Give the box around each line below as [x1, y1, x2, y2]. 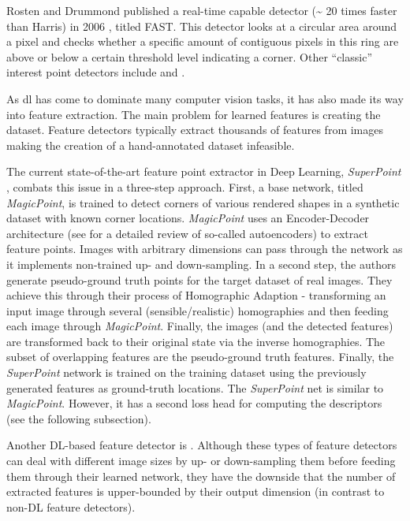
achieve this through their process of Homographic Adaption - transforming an [6, 287, 386, 303]
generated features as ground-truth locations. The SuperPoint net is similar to [6, 379, 384, 396]
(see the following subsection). [6, 410, 151, 426]
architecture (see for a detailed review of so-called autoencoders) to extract [6, 225, 368, 241]
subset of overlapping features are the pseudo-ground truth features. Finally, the [6, 348, 394, 365]
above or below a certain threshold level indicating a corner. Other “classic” [6, 48, 373, 65]
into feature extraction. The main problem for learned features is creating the [6, 106, 381, 122]
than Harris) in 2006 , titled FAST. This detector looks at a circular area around [6, 17, 397, 34]
